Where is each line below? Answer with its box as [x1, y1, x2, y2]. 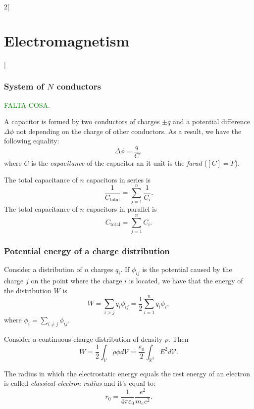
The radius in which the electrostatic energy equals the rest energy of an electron [4, 368, 251, 378]
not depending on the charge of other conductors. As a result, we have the [16, 126, 242, 136]
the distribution [4, 285, 51, 295]
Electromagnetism [4, 30, 130, 50]
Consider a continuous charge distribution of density [4, 334, 163, 344]
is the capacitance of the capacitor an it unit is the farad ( [31, 157, 207, 168]
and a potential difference [173, 116, 251, 127]
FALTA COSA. [4, 99, 50, 110]
